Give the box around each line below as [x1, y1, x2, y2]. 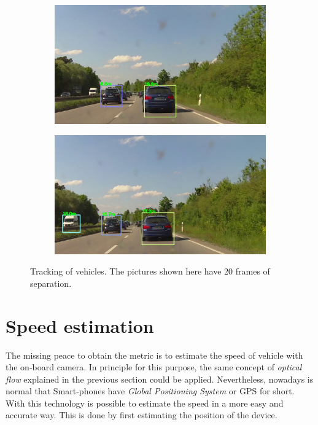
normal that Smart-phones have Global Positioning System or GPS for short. [6, 384, 295, 397]
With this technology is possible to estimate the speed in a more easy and [6, 396, 284, 409]
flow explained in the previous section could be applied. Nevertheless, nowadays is [6, 372, 314, 385]
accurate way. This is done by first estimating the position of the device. [6, 408, 277, 421]
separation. [30, 276, 72, 289]
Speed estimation [6, 313, 154, 338]
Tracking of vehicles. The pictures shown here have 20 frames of [30, 265, 270, 278]
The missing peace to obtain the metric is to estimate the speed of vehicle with [6, 348, 303, 361]
